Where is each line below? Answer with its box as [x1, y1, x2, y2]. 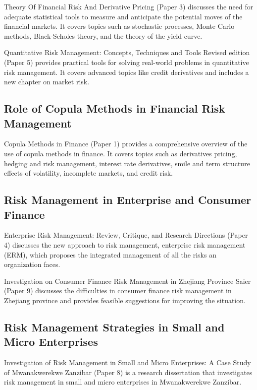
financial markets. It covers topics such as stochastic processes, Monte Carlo [4, 21, 235, 31]
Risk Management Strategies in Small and [4, 319, 225, 334]
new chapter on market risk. [4, 76, 90, 87]
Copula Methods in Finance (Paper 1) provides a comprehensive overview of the [4, 138, 248, 149]
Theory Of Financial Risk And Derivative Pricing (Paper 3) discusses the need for [4, 1, 254, 11]
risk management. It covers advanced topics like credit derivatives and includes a [4, 66, 249, 77]
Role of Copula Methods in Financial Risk [4, 101, 225, 116]
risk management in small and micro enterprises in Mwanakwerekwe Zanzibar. [4, 377, 242, 387]
